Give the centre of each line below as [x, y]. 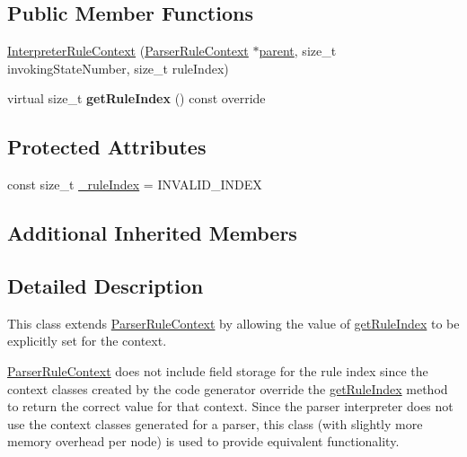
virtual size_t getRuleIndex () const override [137, 98]
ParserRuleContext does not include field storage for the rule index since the [218, 370]
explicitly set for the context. [87, 341]
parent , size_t [298, 51]
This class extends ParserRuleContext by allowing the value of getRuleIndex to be [233, 323]
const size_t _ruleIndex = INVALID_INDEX [135, 185]
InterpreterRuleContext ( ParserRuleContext [128, 51]
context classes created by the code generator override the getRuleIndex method [228, 388]
